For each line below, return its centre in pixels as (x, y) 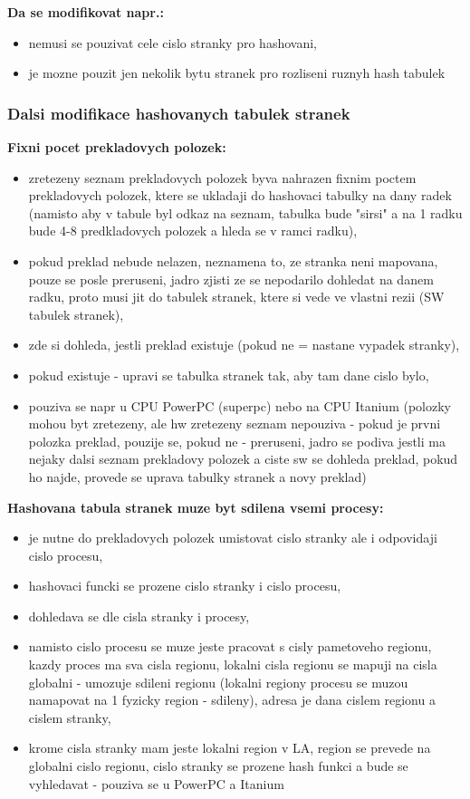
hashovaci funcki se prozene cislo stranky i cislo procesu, (185, 586)
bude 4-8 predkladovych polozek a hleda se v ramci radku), (193, 231)
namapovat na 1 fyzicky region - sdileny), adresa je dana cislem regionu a (232, 700)
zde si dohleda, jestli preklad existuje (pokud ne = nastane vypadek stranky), (244, 345)
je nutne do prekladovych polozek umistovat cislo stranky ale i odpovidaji (233, 538)
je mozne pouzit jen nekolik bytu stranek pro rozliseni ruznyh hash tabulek (237, 73)
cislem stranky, (70, 717)
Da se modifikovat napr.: (86, 12)
